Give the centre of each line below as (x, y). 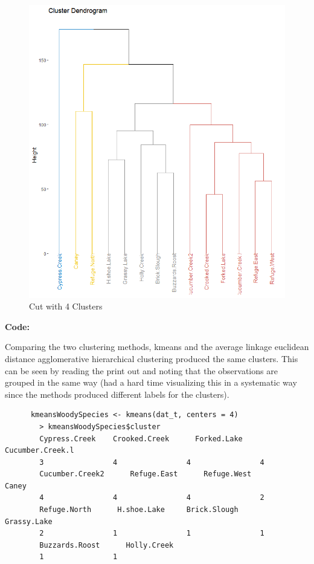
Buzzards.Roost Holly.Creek (107, 545)
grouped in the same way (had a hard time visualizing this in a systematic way (151, 382)
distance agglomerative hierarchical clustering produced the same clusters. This (152, 358)
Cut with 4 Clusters (66, 306)
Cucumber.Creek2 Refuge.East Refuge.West (146, 474)
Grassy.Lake (29, 521)
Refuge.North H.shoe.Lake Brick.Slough (139, 510)
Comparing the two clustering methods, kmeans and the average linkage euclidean (157, 347)
